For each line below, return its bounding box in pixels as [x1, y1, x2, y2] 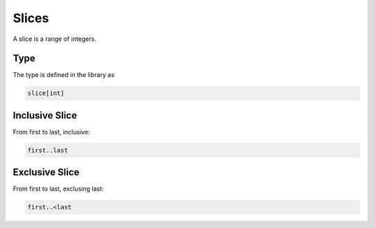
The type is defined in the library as [12, 71, 115, 79]
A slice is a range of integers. [12, 35, 97, 43]
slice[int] [27, 89, 65, 97]
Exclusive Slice [12, 166, 80, 178]
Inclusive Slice [12, 109, 78, 121]
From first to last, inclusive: [12, 128, 90, 136]
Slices [12, 10, 49, 26]
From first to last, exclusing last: [12, 184, 104, 193]
